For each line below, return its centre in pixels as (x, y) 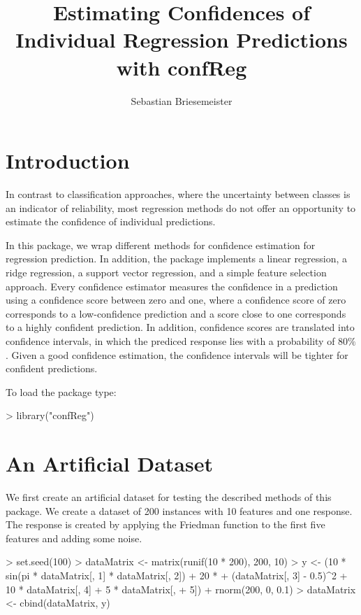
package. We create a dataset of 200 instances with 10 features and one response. (179, 510)
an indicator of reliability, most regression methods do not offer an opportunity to (181, 207)
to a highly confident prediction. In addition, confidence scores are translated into (180, 327)
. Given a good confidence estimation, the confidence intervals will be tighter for (177, 354)
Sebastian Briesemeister (182, 100)
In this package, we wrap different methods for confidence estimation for (161, 245)
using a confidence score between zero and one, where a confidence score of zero (176, 300)
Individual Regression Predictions (182, 40)
